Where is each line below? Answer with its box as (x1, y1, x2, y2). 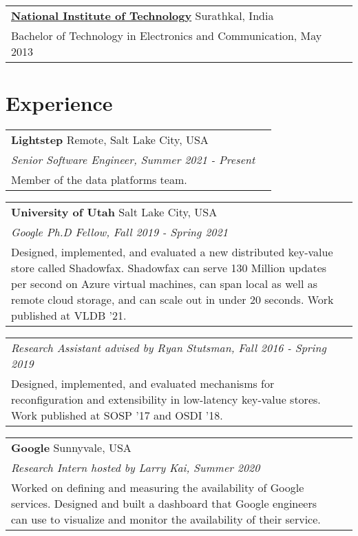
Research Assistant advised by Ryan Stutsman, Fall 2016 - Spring (11, 340, 326, 356)
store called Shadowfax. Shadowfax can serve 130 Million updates (11, 260, 327, 276)
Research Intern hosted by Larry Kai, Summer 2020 (11, 460, 260, 476)
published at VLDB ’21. (11, 307, 127, 324)
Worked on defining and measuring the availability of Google (11, 480, 304, 496)
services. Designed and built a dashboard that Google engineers (11, 495, 317, 512)
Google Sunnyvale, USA (11, 440, 131, 456)
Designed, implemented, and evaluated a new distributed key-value (11, 244, 333, 260)
